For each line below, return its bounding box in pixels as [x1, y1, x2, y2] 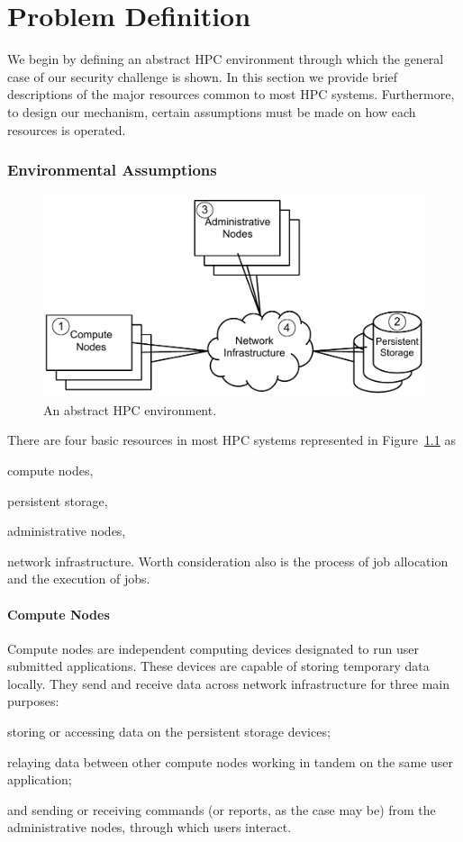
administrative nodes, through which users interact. [7, 818, 292, 837]
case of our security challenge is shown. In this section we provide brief [7, 67, 398, 86]
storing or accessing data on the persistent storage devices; [7, 722, 331, 741]
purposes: [7, 692, 59, 711]
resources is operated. [7, 120, 126, 139]
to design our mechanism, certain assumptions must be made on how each [7, 102, 416, 121]
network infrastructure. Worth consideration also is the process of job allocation [7, 551, 449, 570]
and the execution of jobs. [7, 569, 150, 588]
